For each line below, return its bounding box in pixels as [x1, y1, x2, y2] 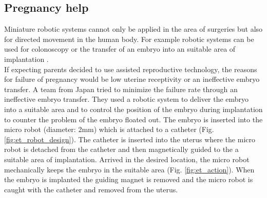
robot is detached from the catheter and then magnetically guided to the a [4, 144, 239, 155]
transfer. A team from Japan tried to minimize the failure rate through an [4, 83, 238, 94]
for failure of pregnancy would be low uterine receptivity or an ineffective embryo [4, 74, 260, 84]
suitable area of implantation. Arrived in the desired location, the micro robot [4, 153, 250, 164]
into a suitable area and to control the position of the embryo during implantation [4, 103, 263, 114]
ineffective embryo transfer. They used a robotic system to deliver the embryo [4, 94, 249, 104]
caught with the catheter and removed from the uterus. [4, 184, 178, 194]
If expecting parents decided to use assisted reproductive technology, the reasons [4, 63, 257, 74]
